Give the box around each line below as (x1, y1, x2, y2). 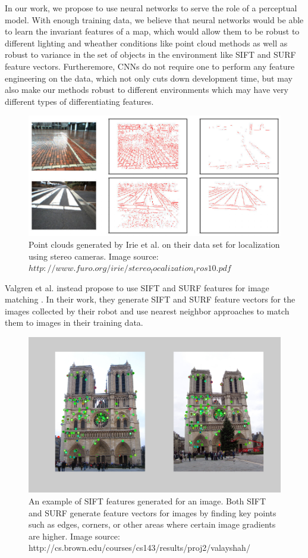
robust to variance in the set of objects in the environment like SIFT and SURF (5, 48, 296, 61)
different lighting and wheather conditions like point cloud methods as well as (5, 36, 288, 49)
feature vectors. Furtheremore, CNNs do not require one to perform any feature (5, 60, 295, 72)
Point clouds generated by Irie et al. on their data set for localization (29, 238, 280, 250)
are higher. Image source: (29, 529, 120, 542)
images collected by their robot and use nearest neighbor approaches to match (5, 304, 290, 317)
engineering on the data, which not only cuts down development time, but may (5, 71, 293, 84)
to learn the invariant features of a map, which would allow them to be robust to (5, 25, 300, 38)
